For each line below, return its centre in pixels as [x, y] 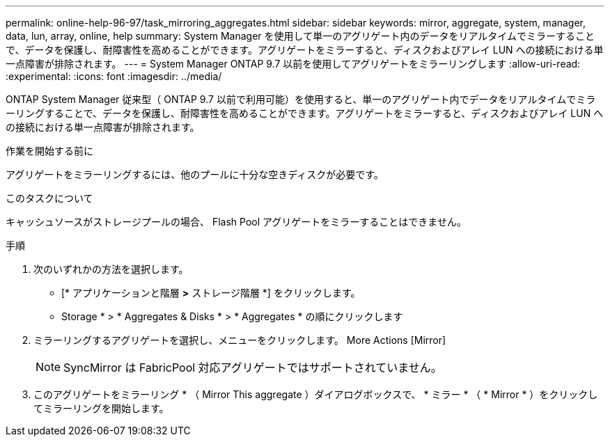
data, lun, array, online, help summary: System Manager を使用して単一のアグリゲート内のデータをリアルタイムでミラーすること [300, 36]
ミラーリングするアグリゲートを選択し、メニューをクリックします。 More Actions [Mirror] [240, 340]
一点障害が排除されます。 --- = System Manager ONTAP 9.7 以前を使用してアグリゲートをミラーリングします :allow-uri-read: [293, 64]
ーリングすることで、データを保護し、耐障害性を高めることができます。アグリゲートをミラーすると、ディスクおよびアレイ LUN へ [305, 113]
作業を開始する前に [49, 151]
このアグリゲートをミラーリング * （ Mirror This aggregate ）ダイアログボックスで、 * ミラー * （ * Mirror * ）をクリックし [316, 394]
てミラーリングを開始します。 [101, 408]
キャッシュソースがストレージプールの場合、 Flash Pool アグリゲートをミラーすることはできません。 [236, 222]
